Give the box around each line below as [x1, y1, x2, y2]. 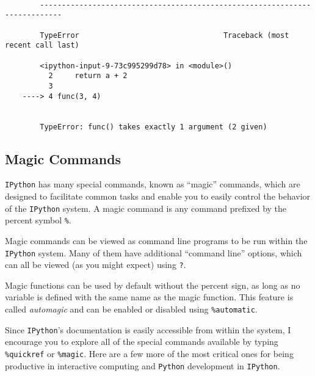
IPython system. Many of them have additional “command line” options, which [5, 246, 302, 259]
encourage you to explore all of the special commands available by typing [5, 335, 278, 348]
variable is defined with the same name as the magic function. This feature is [5, 291, 294, 303]
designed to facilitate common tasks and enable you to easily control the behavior [5, 190, 311, 203]
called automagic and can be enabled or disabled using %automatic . [5, 303, 258, 316]
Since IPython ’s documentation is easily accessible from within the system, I [5, 323, 291, 336]
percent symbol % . [5, 214, 71, 226]
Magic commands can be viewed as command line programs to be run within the [5, 234, 308, 247]
